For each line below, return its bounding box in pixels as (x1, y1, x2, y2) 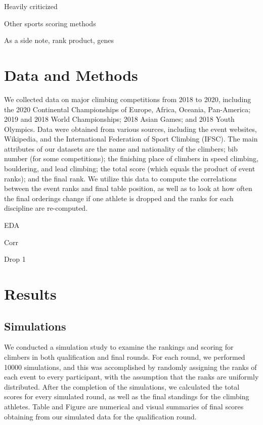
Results (4, 284, 57, 304)
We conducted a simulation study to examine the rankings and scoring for (4, 342, 234, 352)
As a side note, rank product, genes (4, 35, 114, 45)
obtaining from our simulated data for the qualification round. (4, 411, 197, 421)
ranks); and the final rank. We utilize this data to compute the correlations (4, 173, 237, 183)
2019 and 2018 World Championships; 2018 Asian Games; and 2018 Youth (4, 114, 235, 124)
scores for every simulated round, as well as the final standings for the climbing (4, 391, 249, 402)
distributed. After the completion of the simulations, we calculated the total (4, 381, 240, 392)
